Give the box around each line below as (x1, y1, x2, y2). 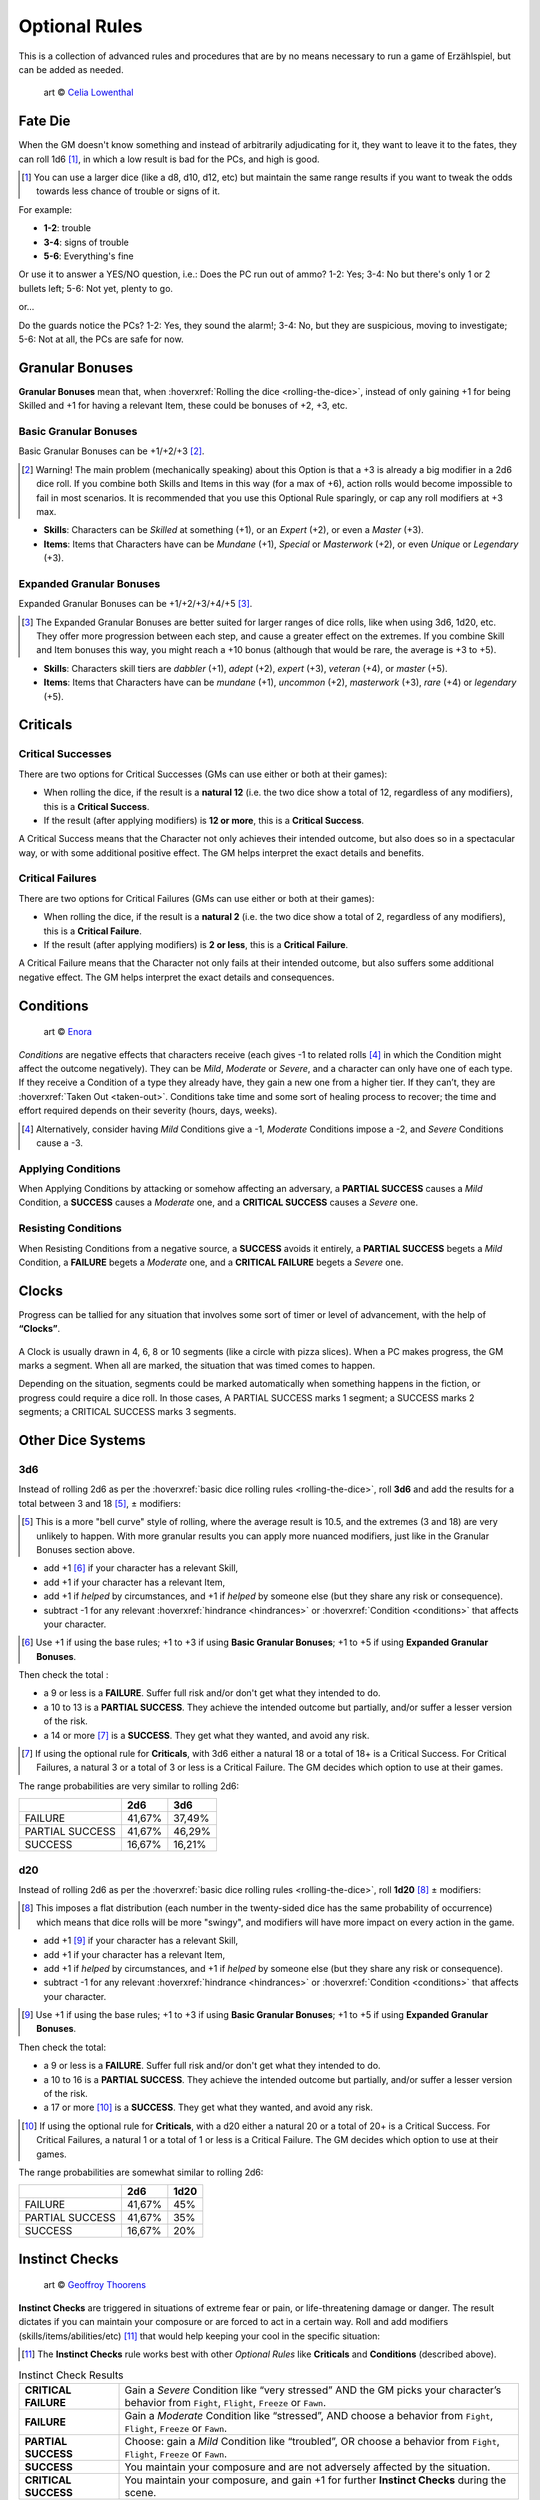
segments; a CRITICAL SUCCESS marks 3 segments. (18, 1406, 237, 1418)
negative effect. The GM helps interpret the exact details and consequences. (18, 971, 335, 983)
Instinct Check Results (18, 2368, 124, 2382)
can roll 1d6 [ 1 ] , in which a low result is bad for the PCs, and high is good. (18, 153, 320, 165)
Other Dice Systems (18, 1432, 146, 1449)
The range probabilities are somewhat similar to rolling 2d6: (18, 2166, 264, 2178)
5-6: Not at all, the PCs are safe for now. (18, 333, 184, 345)
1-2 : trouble (43, 222, 92, 234)
